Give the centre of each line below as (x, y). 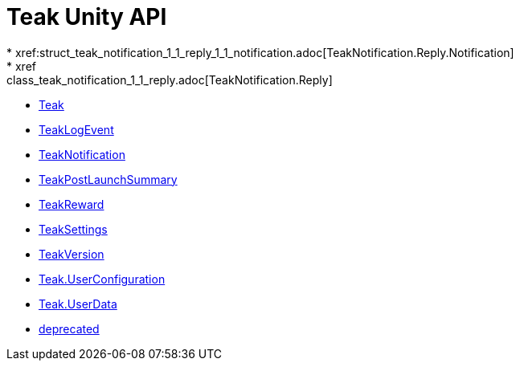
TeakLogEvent (76, 129)
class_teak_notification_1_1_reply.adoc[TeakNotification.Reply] (170, 80)
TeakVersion (72, 254)
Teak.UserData (78, 304)
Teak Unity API (87, 17)
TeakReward (72, 204)
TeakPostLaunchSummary (108, 179)
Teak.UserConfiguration (102, 279)
